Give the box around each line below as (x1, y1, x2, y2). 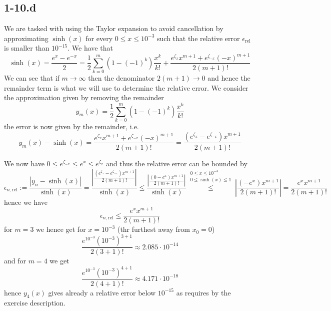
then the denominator (88, 73, 155, 83)
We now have (4, 158, 44, 168)
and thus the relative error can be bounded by (105, 158, 247, 168)
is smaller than (4, 43, 49, 53)
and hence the (207, 73, 250, 83)
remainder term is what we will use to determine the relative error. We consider (4, 82, 248, 93)
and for (4, 255, 26, 266)
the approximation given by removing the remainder (4, 92, 164, 103)
